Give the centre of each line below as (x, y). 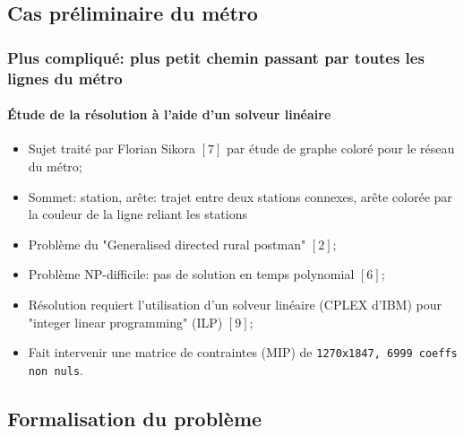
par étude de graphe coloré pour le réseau (341, 149)
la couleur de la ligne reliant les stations (137, 214)
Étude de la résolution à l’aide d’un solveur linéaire (169, 114)
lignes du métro (65, 78)
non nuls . (56, 369)
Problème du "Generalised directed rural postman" (167, 244)
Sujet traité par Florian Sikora (112, 149)
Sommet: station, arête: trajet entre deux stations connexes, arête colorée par (240, 196)
